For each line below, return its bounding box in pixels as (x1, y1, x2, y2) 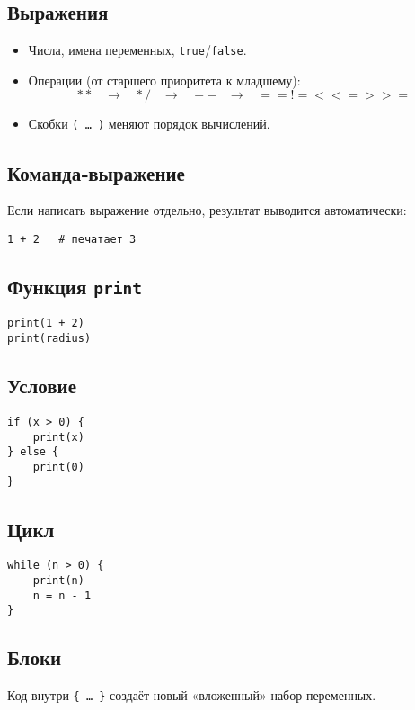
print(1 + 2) (7, 317, 84, 330)
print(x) (32, 430, 84, 444)
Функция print (7, 272, 143, 300)
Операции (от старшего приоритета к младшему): (28, 70, 301, 89)
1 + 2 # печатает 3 (7, 232, 137, 246)
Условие (7, 372, 76, 400)
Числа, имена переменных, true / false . (28, 40, 247, 59)
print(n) (32, 574, 84, 587)
